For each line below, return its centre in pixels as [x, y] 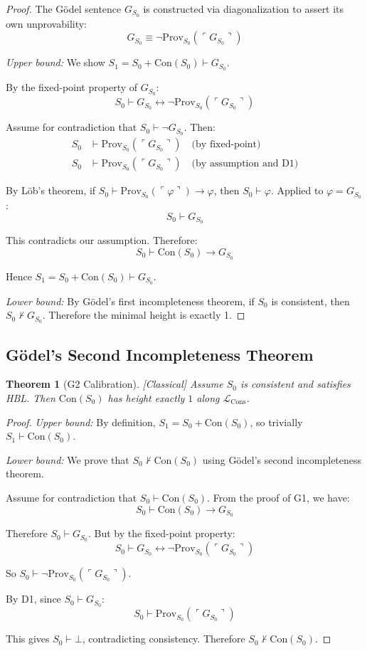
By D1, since [33, 599]
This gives [28, 639]
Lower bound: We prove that [68, 459]
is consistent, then [310, 301]
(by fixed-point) [226, 145]
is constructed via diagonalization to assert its [244, 9]
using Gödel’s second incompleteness [282, 459]
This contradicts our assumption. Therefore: [102, 240]
